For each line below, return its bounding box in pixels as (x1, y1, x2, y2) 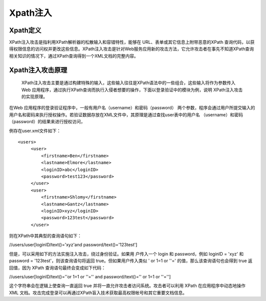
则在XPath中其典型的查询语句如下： (9, 233, 82, 239)
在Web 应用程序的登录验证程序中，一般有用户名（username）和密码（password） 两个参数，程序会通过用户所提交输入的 (9, 105, 256, 111)
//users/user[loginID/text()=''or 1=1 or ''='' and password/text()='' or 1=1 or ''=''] (9, 274, 171, 280)
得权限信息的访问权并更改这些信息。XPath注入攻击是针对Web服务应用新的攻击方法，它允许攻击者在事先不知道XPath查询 (9, 46, 254, 52)
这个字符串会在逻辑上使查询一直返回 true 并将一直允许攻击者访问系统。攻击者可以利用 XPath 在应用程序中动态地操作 (9, 283, 246, 289)
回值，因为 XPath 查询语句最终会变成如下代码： (9, 265, 106, 270)
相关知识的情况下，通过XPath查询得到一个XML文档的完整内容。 (9, 53, 139, 59)
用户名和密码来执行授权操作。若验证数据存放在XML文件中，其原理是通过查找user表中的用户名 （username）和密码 (9, 111, 243, 118)
